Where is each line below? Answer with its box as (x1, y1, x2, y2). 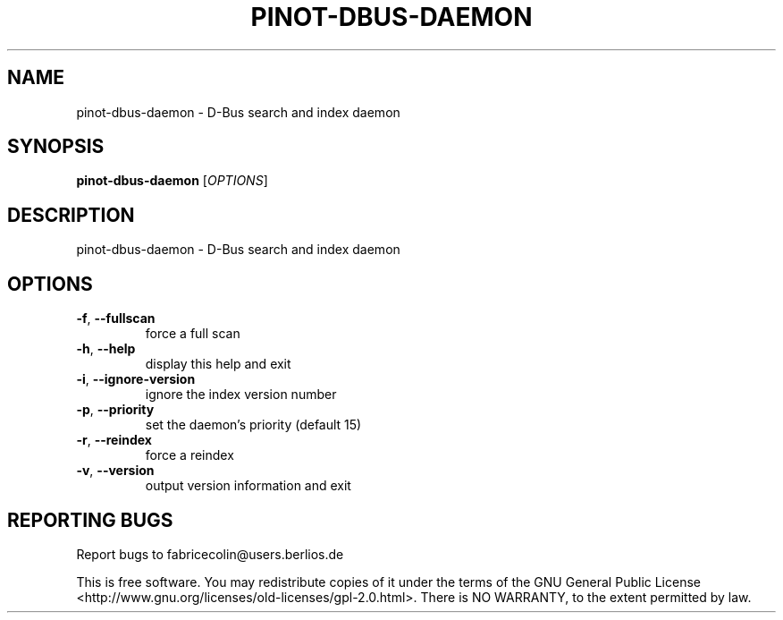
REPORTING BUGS (7, 508, 173, 531)
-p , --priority (76, 402, 155, 418)
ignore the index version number (145, 386, 337, 403)
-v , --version (76, 463, 155, 479)
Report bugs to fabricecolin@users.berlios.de (76, 546, 344, 562)
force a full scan (145, 326, 240, 342)
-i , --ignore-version (76, 371, 196, 387)
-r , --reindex (76, 432, 152, 448)
